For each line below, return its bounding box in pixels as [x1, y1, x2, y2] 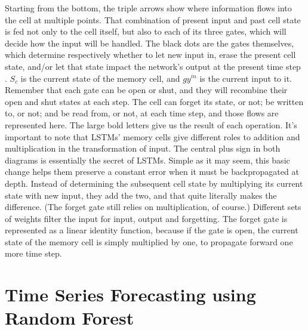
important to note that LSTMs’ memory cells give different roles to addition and [5, 130, 300, 143]
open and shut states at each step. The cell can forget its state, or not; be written [5, 95, 304, 107]
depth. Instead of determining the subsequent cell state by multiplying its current [5, 177, 303, 189]
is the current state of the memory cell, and [20, 72, 180, 84]
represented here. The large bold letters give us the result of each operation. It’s [5, 118, 297, 131]
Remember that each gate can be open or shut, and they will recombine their [5, 84, 288, 96]
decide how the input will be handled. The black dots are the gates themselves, [5, 36, 294, 49]
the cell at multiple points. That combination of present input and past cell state [5, 13, 301, 26]
